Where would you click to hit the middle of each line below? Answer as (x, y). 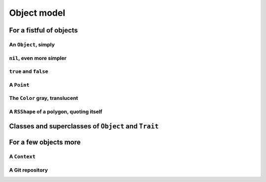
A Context (22, 156)
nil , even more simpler (38, 58)
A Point (19, 85)
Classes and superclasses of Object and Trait (84, 126)
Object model (37, 13)
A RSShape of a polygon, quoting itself (56, 112)
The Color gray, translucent (44, 98)
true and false (29, 71)
